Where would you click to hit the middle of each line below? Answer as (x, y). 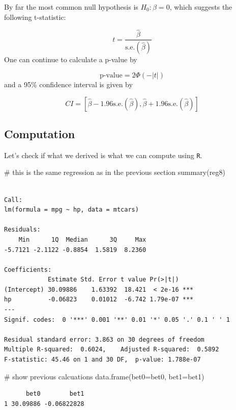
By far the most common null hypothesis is (71, 7)
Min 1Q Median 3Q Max (82, 239)
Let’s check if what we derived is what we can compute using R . (103, 155)
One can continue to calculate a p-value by (71, 59)
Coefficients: (28, 270)
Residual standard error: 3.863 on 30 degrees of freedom (104, 339)
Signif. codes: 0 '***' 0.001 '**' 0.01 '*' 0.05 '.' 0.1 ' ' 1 (117, 319)
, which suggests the (201, 7)
